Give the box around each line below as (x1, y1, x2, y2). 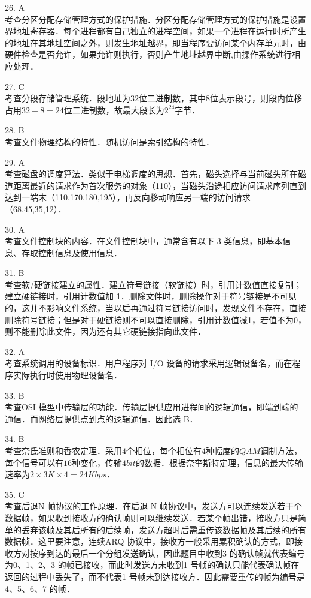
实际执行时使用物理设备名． (13, 369, 122, 381)
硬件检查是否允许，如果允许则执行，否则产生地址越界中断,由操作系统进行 (5, 48, 292, 61)
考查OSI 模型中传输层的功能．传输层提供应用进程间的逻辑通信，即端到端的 (5, 401, 298, 413)
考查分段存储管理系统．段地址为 (5, 92, 130, 104)
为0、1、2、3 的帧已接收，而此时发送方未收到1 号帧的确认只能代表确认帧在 (5, 558, 300, 571)
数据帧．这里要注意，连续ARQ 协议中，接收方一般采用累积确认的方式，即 (5, 535, 294, 548)
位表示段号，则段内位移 (210, 92, 302, 104)
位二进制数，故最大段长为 (63, 103, 164, 116)
